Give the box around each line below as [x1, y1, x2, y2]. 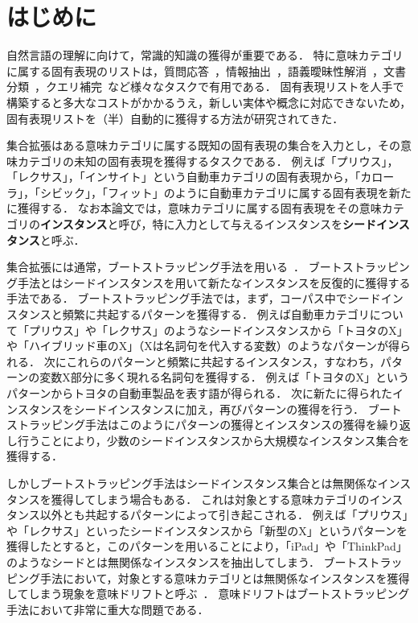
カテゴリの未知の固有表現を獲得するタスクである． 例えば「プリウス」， [17, 152, 399, 169]
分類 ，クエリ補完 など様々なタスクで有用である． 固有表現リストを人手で [6, 78, 404, 95]
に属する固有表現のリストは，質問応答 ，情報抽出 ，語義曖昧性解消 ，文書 [6, 62, 406, 79]
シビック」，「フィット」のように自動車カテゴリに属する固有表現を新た [39, 184, 412, 200]
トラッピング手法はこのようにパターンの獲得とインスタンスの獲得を [17, 416, 377, 433]
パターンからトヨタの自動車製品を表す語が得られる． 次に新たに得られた [6, 385, 392, 401]
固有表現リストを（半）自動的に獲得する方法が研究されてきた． [6, 109, 344, 126]
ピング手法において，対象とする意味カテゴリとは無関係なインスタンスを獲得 [6, 569, 410, 586]
